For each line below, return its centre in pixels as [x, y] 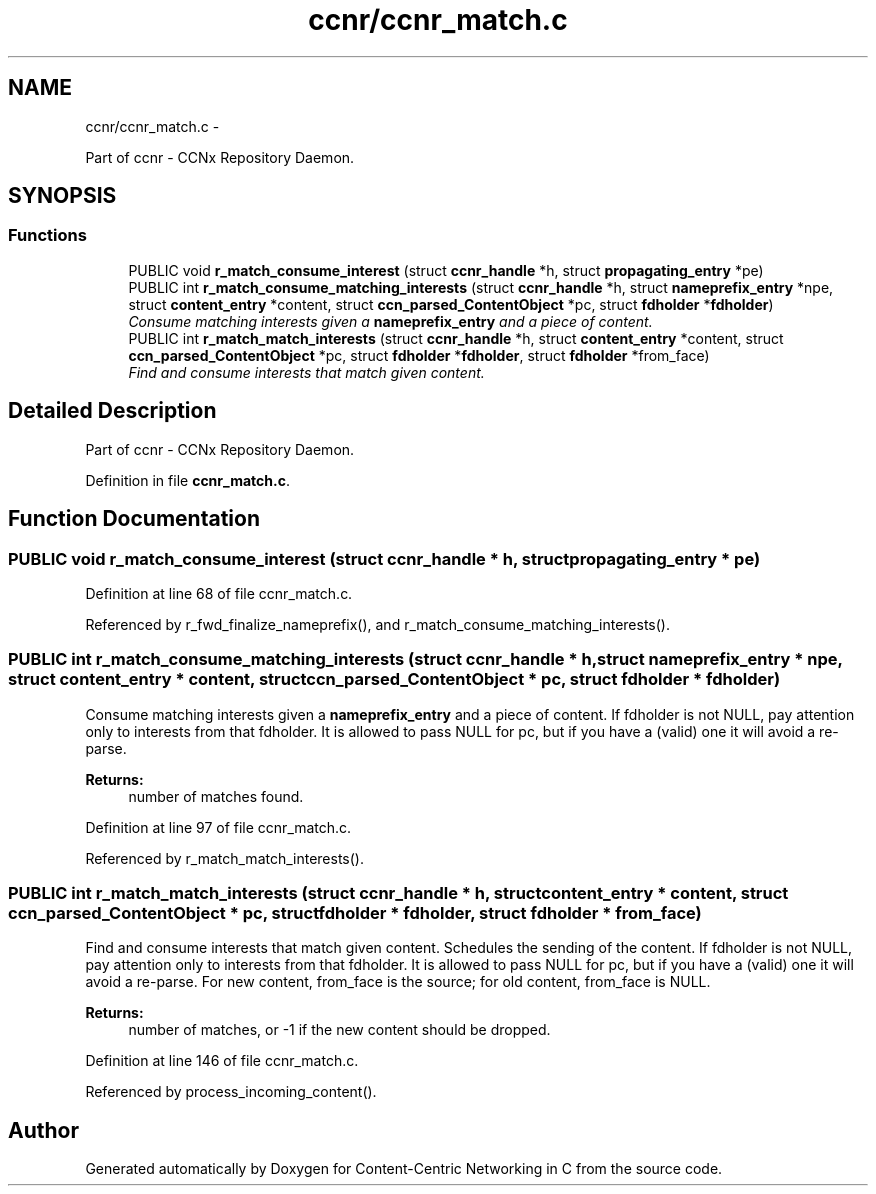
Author [43, 1130]
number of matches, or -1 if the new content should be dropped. [339, 1030]
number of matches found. [216, 796]
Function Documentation [134, 519]
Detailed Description [112, 411]
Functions [47, 235]
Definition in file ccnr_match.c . [187, 480]
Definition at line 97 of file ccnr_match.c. [218, 827]
